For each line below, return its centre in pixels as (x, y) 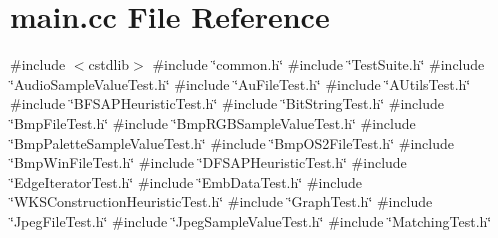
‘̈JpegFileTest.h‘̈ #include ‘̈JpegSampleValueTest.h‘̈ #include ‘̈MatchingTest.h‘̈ (251, 220)
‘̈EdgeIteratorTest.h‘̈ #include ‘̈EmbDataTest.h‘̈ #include (186, 181)
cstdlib (109, 64)
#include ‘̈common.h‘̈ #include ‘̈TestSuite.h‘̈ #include (318, 64)
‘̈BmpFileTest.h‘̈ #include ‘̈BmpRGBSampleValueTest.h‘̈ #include (213, 122)
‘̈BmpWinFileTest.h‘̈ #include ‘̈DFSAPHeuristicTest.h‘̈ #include (208, 162)
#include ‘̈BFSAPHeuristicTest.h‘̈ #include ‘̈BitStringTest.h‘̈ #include (227, 103)
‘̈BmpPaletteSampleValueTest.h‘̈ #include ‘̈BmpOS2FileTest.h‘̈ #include (232, 142)
